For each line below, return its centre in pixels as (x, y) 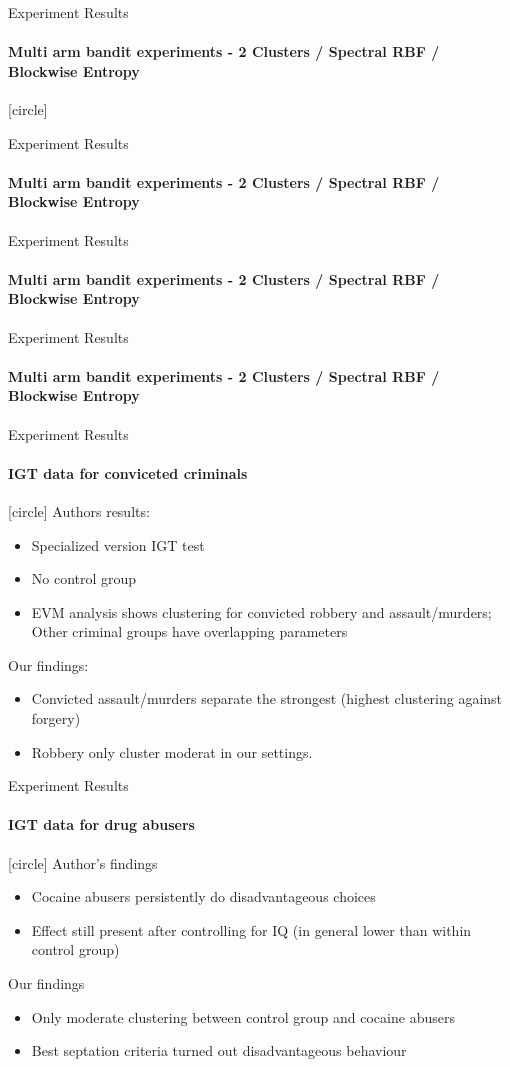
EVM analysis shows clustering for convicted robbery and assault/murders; (261, 611)
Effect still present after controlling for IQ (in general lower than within (251, 929)
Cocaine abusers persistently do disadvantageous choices (203, 896)
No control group (84, 578)
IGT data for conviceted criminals (128, 472)
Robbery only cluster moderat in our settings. (172, 751)
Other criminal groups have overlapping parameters (189, 631)
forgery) (56, 718)
